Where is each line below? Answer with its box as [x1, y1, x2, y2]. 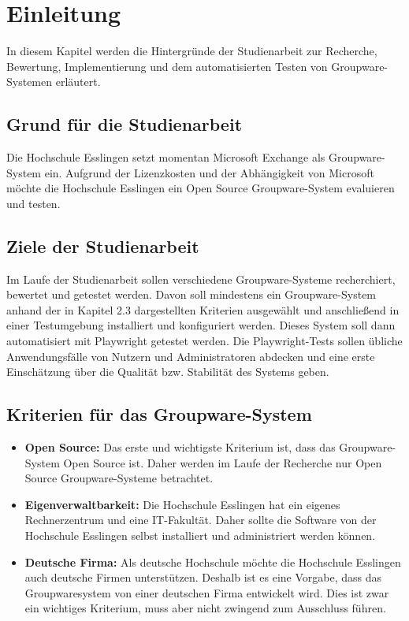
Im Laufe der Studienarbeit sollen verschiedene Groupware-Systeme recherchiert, [6, 270, 396, 287]
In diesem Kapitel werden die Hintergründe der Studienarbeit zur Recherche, [6, 43, 377, 59]
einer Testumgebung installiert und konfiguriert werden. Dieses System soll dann [6, 317, 396, 333]
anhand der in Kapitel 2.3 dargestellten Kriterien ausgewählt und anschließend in [6, 301, 400, 318]
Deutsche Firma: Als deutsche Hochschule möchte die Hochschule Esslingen [24, 553, 401, 570]
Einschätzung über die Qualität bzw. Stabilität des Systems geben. [6, 363, 329, 380]
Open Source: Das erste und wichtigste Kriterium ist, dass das [24, 439, 336, 456]
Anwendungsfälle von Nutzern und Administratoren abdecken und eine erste [6, 348, 375, 364]
